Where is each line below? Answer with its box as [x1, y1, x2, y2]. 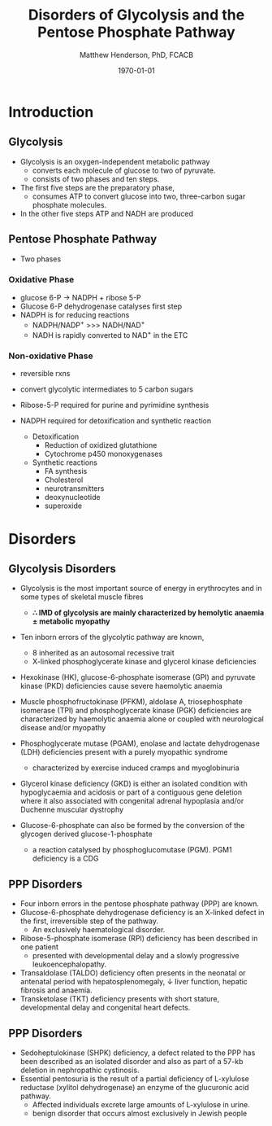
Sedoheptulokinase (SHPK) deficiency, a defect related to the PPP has [19, 1048, 256, 1058]
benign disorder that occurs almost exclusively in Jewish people [32, 1109, 248, 1119]
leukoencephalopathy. [32, 959, 107, 970]
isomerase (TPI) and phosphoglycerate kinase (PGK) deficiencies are [19, 706, 252, 716]
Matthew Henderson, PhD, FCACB [80, 50, 193, 59]
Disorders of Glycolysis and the [28, 6, 245, 24]
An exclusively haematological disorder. [32, 925, 166, 935]
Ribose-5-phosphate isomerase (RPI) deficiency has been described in [19, 934, 258, 944]
